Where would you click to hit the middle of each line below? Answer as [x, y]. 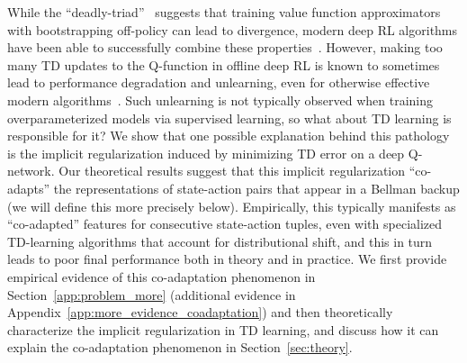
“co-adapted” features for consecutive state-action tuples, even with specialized [225, 224]
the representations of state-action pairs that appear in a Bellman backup [256, 188]
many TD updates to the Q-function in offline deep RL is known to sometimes [224, 64]
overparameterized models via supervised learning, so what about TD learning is [229, 118]
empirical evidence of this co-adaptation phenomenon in [162, 276]
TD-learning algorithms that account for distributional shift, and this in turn [220, 241]
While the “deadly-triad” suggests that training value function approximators [224, 12]
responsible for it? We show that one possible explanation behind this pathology [229, 136]
